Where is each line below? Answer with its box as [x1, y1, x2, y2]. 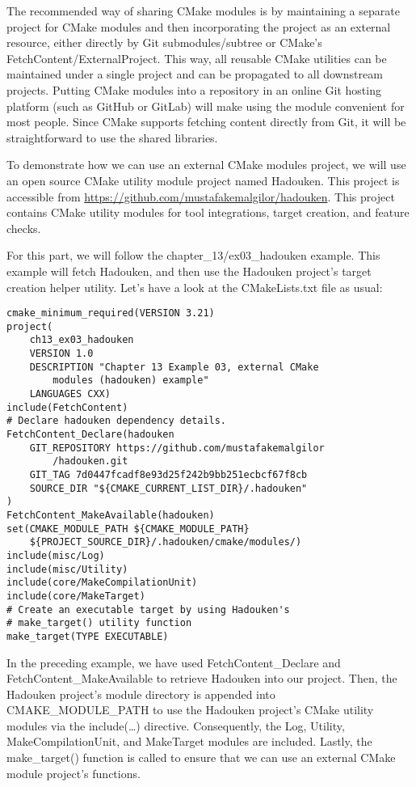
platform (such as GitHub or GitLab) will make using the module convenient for [6, 97, 405, 114]
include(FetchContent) [6, 401, 128, 413]
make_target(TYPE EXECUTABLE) [6, 630, 169, 642]
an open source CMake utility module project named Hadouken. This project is [6, 171, 400, 188]
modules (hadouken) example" [53, 374, 209, 387]
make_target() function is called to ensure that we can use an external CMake [6, 749, 396, 766]
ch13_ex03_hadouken [29, 334, 134, 346]
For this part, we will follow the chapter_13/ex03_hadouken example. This [6, 247, 380, 264]
